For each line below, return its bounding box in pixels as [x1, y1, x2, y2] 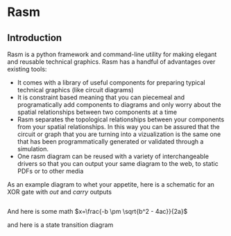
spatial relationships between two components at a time [17, 108, 178, 116]
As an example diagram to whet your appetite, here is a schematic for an [7, 180, 215, 188]
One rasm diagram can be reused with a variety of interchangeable [17, 152, 209, 160]
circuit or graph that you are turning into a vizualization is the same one [17, 130, 221, 138]
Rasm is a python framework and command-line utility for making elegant [7, 50, 217, 58]
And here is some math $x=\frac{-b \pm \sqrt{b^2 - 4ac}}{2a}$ [7, 208, 188, 215]
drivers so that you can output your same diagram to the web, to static [17, 160, 219, 167]
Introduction [7, 32, 62, 44]
